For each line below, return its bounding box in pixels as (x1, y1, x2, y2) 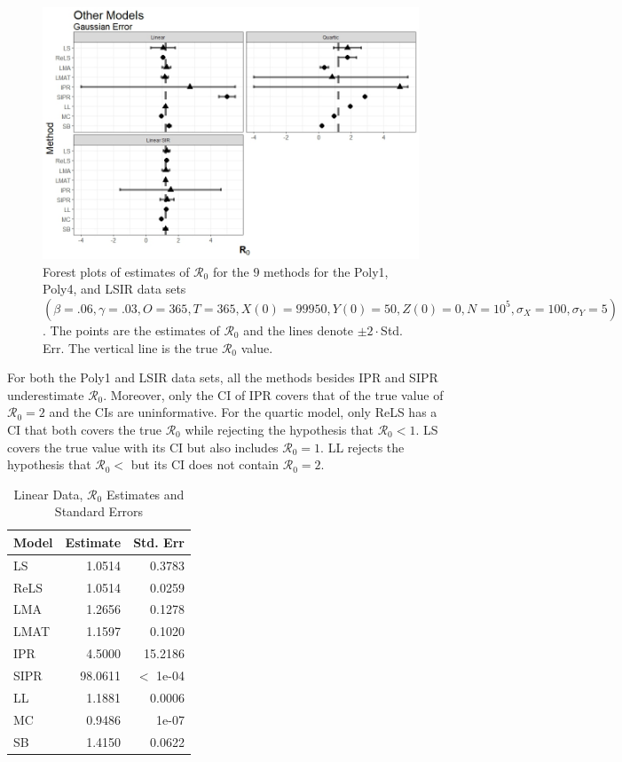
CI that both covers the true (7, 420, 161, 438)
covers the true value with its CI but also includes (7, 437, 279, 456)
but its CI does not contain (130, 455, 280, 474)
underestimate (7, 385, 84, 404)
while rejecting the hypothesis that (185, 420, 374, 438)
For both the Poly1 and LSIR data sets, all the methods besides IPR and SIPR (7, 368, 438, 387)
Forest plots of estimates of (43, 262, 190, 280)
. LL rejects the (320, 437, 405, 456)
